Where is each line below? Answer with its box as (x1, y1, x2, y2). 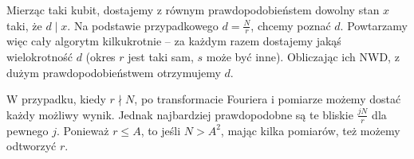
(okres (85, 48, 116, 65)
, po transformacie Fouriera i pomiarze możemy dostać (134, 91, 401, 107)
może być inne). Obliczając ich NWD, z (206, 48, 400, 65)
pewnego (6, 122, 49, 138)
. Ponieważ (56, 122, 109, 138)
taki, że (6, 17, 42, 33)
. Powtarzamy (340, 17, 408, 33)
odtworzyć (6, 138, 57, 154)
